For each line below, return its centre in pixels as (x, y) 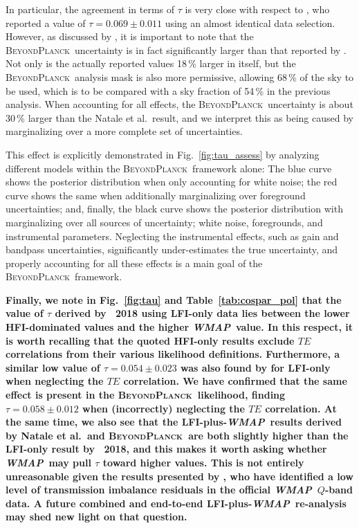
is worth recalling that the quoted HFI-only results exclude (150, 340)
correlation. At (301, 408)
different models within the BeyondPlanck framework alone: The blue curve (169, 168)
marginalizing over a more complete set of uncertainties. (124, 131)
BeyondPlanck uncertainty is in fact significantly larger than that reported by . (176, 49)
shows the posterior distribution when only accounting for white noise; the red (172, 182)
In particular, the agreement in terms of (90, 9)
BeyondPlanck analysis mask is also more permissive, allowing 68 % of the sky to (180, 76)
